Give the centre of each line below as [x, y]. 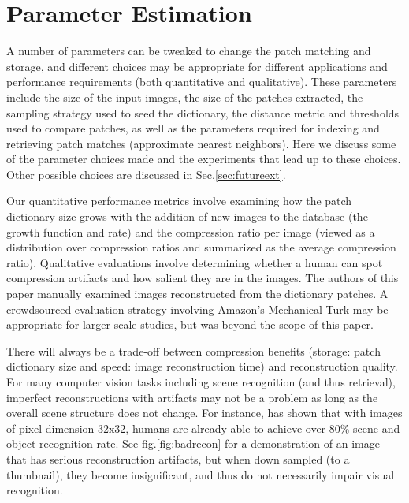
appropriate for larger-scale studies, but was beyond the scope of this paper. [190, 324]
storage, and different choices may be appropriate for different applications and [197, 66]
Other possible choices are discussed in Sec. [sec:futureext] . [146, 174]
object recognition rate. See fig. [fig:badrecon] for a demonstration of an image [193, 443]
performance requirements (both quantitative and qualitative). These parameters [202, 82]
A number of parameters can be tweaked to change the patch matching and [189, 51]
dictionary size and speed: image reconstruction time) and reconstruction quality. [202, 366]
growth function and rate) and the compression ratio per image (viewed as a [191, 231]
